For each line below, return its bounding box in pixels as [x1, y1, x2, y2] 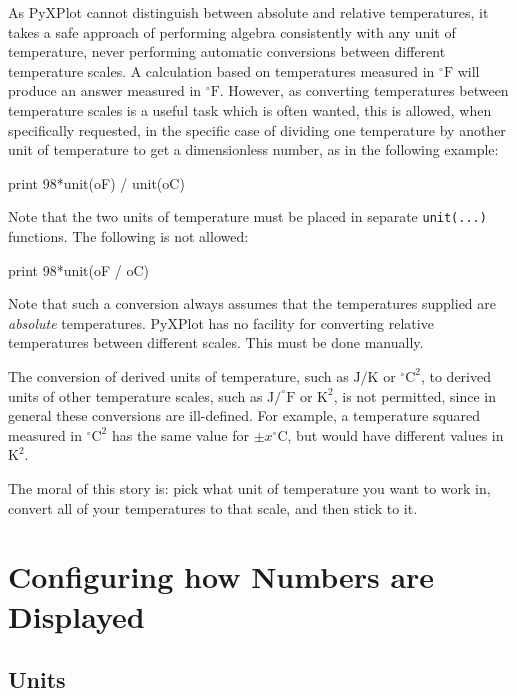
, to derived [420, 365, 491, 386]
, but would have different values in [287, 424, 504, 445]
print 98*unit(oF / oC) [8, 259, 150, 280]
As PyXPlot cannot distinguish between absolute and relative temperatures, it [8, 2, 489, 22]
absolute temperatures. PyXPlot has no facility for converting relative [8, 312, 434, 333]
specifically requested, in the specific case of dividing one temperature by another [8, 119, 506, 140]
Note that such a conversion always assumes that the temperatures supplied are [8, 293, 496, 314]
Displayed [8, 595, 145, 636]
